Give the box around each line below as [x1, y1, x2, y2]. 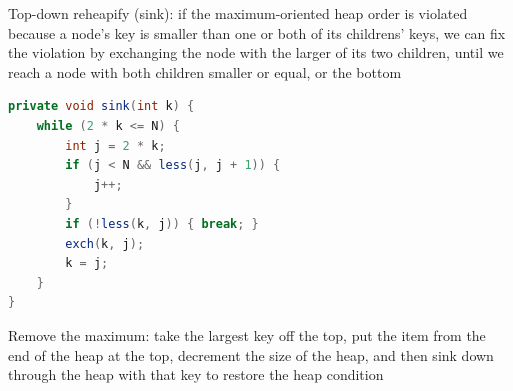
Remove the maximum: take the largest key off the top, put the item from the [8, 324, 486, 345]
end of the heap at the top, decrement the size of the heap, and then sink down [8, 344, 494, 365]
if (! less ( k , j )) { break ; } [65, 216, 259, 231]
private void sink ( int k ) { [8, 99, 195, 114]
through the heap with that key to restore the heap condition [8, 364, 384, 385]
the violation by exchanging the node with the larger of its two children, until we [8, 42, 504, 63]
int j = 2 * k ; [65, 138, 166, 153]
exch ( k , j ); [65, 236, 145, 251]
